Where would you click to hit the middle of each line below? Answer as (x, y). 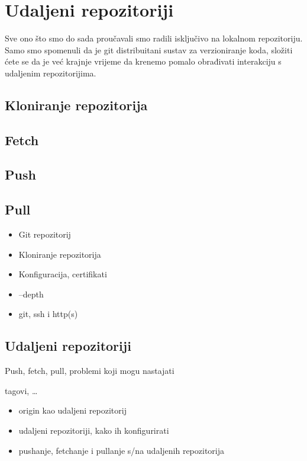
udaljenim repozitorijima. (51, 73)
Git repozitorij (45, 234)
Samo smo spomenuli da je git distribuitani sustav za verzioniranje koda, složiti (149, 49)
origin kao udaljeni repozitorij (72, 410)
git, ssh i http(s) (48, 314)
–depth (31, 294)
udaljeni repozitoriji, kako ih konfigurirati (94, 430)
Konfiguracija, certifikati (63, 274)
